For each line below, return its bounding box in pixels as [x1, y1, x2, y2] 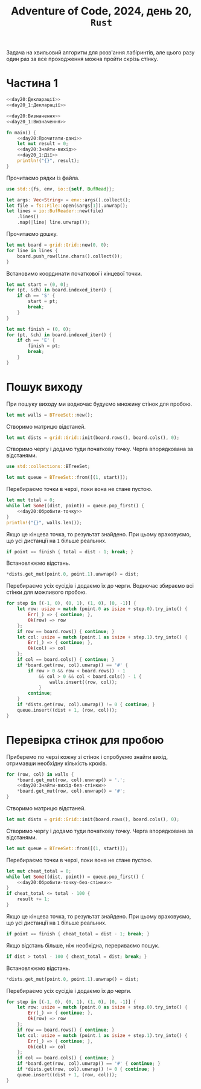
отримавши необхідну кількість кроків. [6, 759, 107, 767]
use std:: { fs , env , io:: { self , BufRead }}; [6, 186, 115, 192]
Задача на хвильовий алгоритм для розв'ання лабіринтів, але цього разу [6, 49, 195, 56]
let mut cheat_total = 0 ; [6, 868, 71, 874]
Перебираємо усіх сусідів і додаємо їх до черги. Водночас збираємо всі [6, 582, 194, 590]
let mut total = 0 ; [6, 497, 56, 503]
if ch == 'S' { [17, 293, 56, 299]
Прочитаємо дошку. [6, 230, 59, 237]
